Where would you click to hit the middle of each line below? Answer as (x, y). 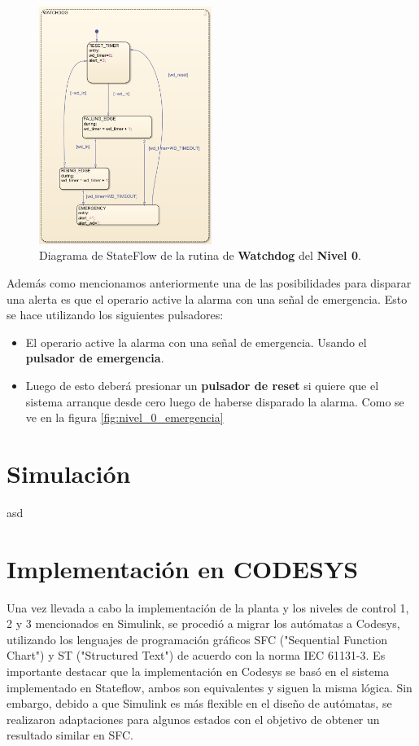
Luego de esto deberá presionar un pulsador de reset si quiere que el (202, 385)
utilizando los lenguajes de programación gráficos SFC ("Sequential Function (197, 639)
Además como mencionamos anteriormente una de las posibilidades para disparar (209, 283)
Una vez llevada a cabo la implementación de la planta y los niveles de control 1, (208, 607)
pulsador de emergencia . (95, 358)
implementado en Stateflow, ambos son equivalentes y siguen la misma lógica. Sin (209, 687)
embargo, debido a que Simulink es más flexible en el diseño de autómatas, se (199, 703)
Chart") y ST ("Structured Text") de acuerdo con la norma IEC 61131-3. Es (196, 655)
